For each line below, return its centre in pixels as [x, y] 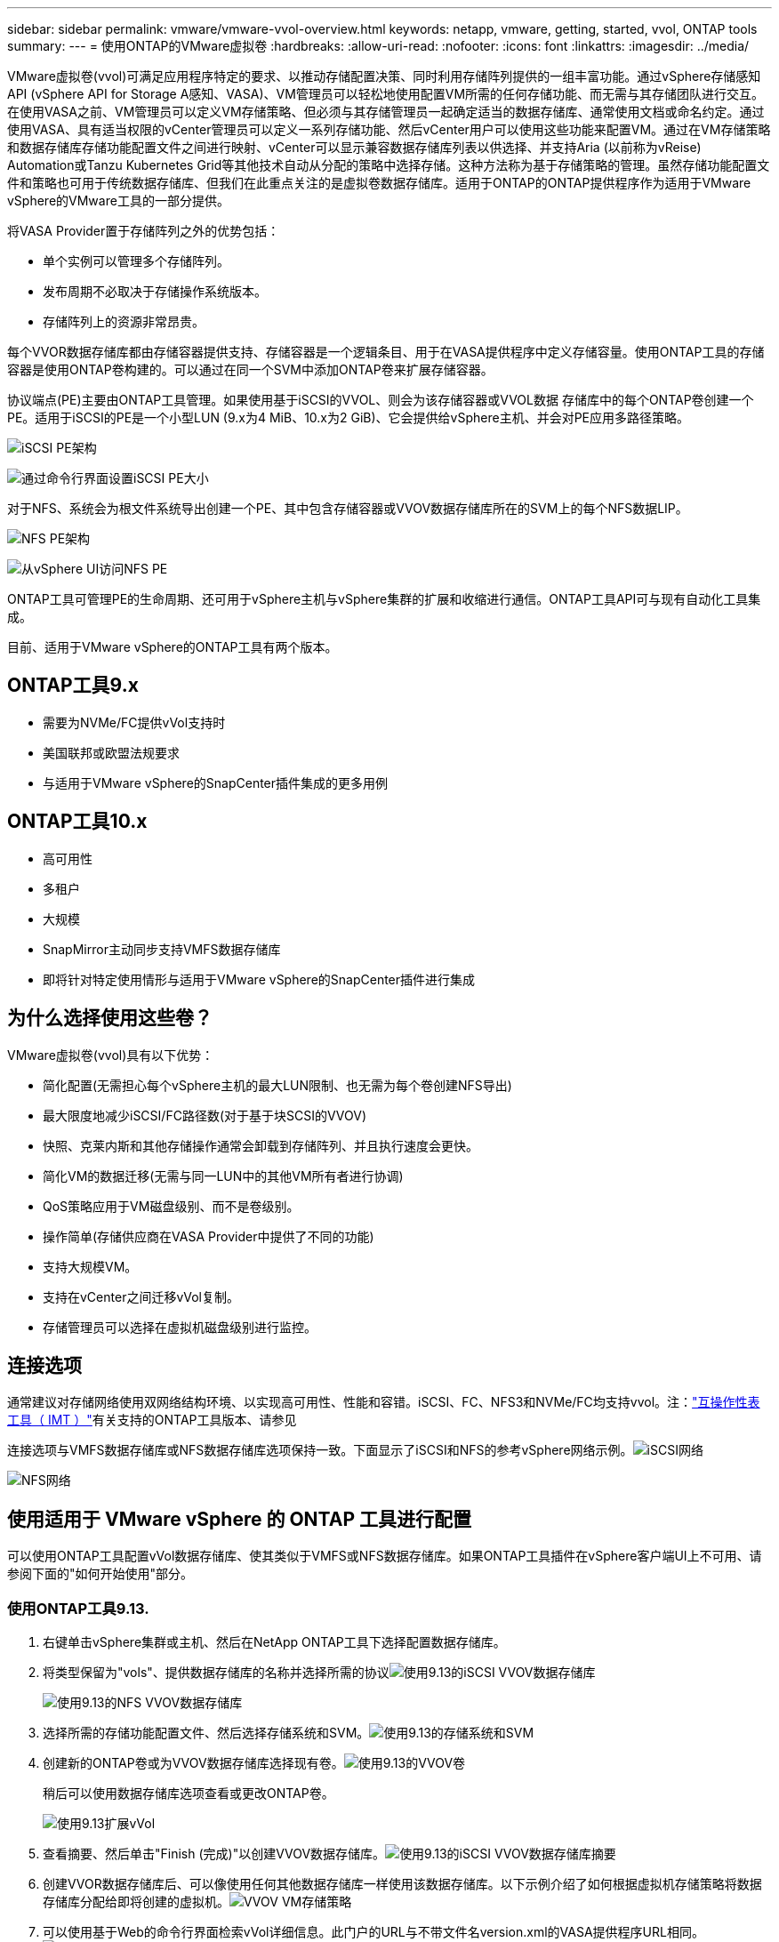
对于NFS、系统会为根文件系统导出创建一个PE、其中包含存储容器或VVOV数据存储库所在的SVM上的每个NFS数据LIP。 [348, 508]
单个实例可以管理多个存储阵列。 [136, 261]
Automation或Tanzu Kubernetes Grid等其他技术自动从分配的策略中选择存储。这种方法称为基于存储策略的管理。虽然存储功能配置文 [389, 165]
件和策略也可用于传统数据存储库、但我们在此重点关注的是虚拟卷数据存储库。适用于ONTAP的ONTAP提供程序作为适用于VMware [379, 183]
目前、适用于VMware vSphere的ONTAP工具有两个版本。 [173, 647]
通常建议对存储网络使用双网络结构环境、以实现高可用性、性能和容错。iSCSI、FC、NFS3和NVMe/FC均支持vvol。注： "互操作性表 [384, 1402]
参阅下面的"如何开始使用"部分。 [100, 1574]
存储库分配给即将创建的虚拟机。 [136, 1901]
